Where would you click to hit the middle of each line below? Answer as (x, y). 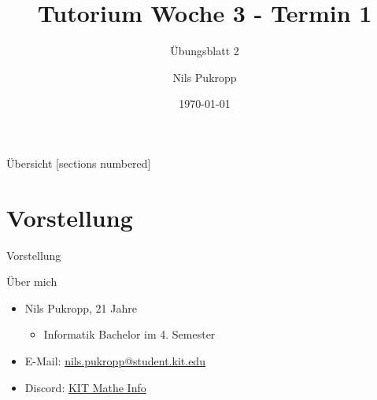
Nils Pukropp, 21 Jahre (81, 307)
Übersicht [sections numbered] (79, 163)
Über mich (32, 281)
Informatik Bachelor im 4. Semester (129, 334)
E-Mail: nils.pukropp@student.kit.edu (115, 361)
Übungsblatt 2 (205, 51)
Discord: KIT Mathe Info (85, 387)
